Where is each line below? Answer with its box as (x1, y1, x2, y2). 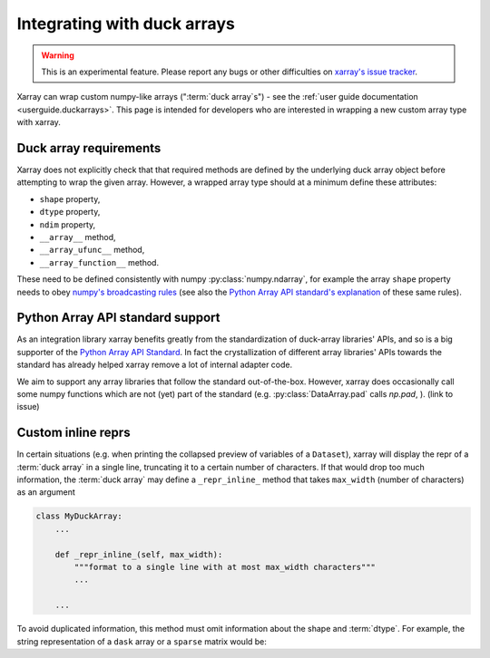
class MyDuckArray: (35, 511, 122, 521)
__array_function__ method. (39, 256, 159, 267)
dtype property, (39, 207, 101, 218)
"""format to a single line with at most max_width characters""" (73, 562, 377, 573)
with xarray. (16, 117, 61, 128)
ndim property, (39, 218, 96, 230)
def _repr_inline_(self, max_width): (54, 549, 223, 559)
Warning (41, 50, 74, 61)
